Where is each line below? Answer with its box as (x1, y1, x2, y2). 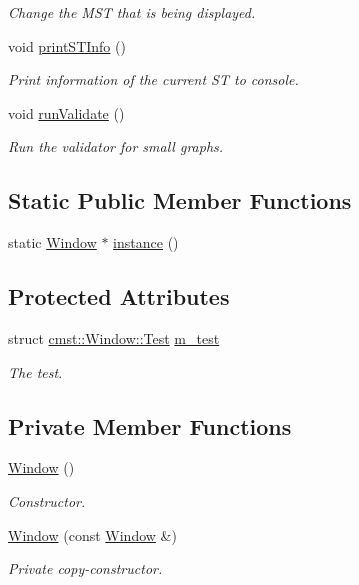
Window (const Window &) (8, 524, 177, 545)
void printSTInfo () (8, 35, 126, 56)
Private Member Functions (8, 410, 292, 441)
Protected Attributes (8, 281, 230, 312)
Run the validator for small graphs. (8, 136, 224, 157)
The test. (8, 361, 63, 382)
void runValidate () (8, 102, 125, 123)
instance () (113, 232, 179, 253)
